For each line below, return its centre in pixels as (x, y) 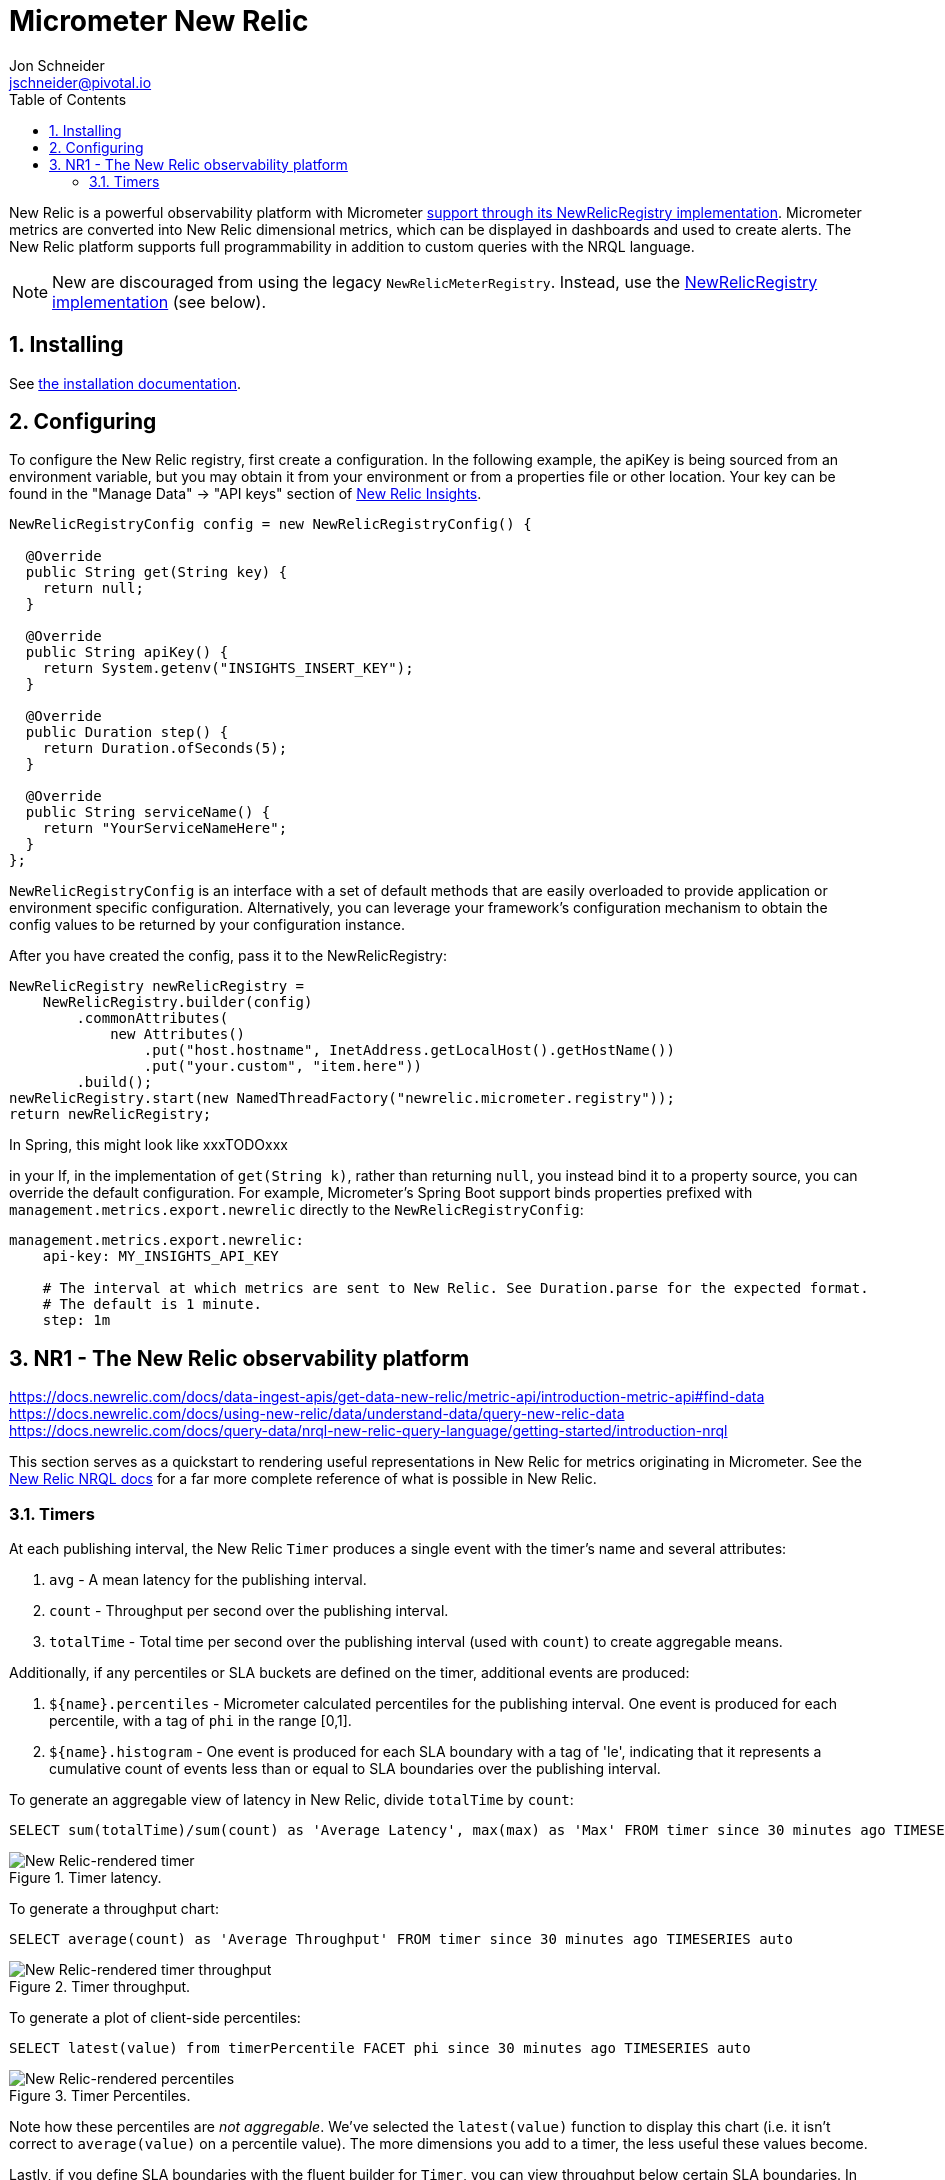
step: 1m (76, 1320)
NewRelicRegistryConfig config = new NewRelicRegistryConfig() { (270, 524)
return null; (93, 588)
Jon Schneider (57, 65)
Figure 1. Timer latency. (85, 1878)
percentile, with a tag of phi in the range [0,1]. (200, 1721)
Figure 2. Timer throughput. (100, 1987)
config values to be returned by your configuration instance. (207, 925)
